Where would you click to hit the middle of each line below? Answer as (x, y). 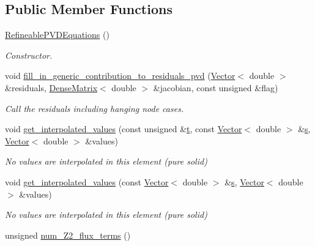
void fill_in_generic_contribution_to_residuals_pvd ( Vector (120, 76)
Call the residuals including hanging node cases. (94, 108)
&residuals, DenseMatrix (51, 87)
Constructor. (29, 55)
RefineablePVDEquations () (57, 35)
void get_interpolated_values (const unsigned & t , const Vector (124, 129)
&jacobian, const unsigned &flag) (216, 87)
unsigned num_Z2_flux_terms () (68, 235)
